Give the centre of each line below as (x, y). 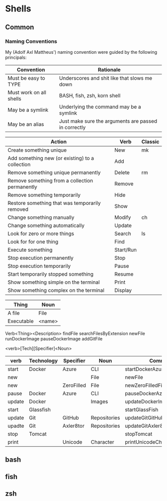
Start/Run (125, 250)
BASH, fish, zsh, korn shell (90, 95)
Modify (123, 217)
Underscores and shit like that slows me (106, 78)
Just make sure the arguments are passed (108, 121)
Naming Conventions (31, 41)
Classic (150, 142)
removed (18, 209)
